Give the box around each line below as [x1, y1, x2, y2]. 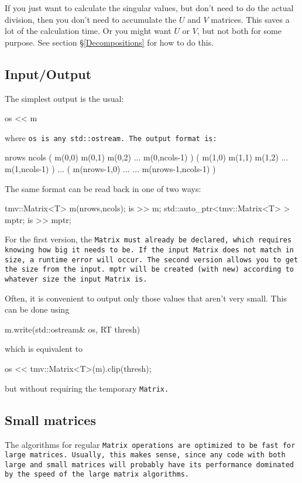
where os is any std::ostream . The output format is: [5, 131, 217, 143]
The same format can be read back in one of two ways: [5, 182, 201, 194]
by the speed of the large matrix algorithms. [5, 470, 189, 479]
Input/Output [5, 64, 92, 83]
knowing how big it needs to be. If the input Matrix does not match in [5, 246, 294, 255]
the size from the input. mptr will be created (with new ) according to [5, 265, 294, 274]
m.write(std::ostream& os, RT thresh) [5, 323, 140, 335]
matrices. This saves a [211, 13, 290, 25]
